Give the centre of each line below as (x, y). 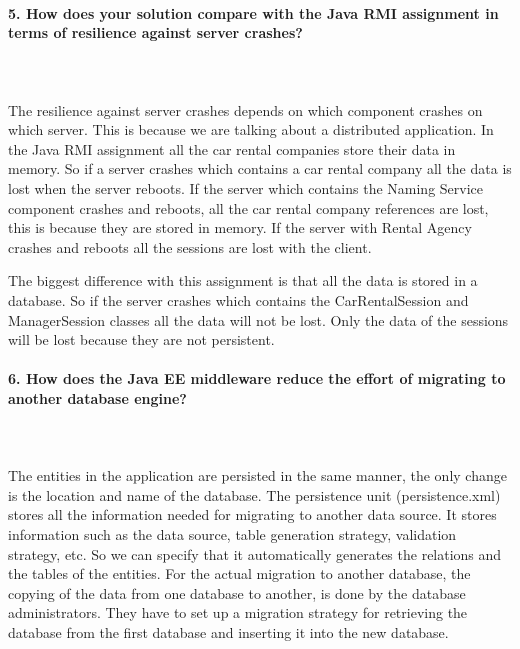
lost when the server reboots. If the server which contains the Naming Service (246, 187)
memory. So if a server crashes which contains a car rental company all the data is (260, 168)
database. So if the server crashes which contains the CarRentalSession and (238, 299)
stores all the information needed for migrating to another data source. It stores (252, 514)
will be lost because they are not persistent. (141, 339)
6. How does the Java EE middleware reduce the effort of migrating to (257, 378)
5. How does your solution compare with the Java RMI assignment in (253, 12)
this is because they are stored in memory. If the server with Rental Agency (240, 227)
